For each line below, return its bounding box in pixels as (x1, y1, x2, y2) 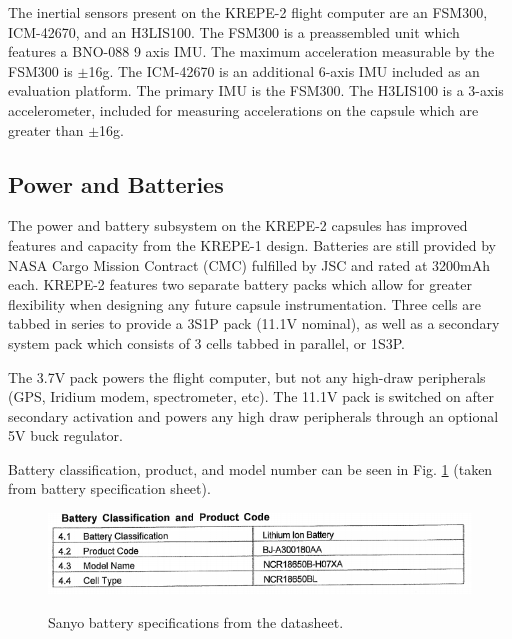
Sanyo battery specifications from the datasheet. (48, 611, 344, 632)
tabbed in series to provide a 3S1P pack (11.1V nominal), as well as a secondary (8, 313, 500, 334)
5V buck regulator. (8, 425, 123, 446)
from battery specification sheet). (8, 478, 211, 499)
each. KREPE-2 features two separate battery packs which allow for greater (8, 274, 472, 295)
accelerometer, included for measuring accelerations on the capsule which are (8, 99, 479, 120)
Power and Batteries (8, 168, 224, 199)
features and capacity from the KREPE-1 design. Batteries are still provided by (8, 234, 496, 255)
